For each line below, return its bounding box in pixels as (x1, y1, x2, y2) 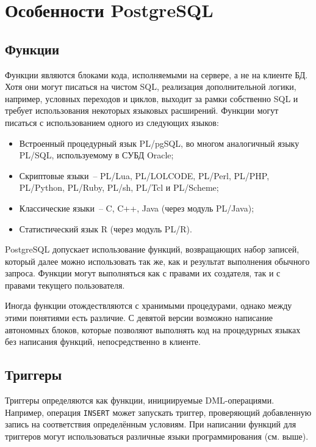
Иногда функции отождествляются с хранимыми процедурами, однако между (5, 299, 292, 312)
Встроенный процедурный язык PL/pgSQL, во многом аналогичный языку (19, 136, 300, 149)
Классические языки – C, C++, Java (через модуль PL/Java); (19, 201, 254, 214)
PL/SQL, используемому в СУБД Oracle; (19, 149, 174, 161)
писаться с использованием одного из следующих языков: (5, 116, 219, 128)
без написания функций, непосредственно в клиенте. (5, 335, 201, 348)
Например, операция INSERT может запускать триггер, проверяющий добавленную (5, 405, 312, 418)
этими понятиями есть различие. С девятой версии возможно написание (5, 311, 273, 324)
